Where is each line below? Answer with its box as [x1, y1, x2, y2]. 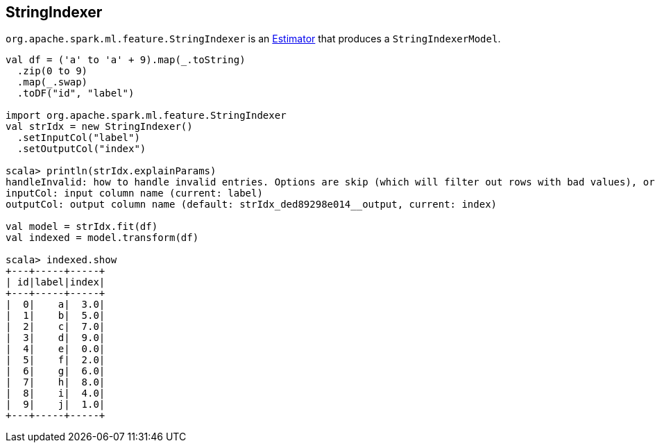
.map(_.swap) [17, 76, 88, 88]
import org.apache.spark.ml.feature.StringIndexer [6, 110, 287, 122]
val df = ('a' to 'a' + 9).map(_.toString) [6, 54, 246, 66]
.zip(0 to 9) [17, 65, 88, 77]
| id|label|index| [6, 276, 105, 288]
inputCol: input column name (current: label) [6, 188, 263, 199]
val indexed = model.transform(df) [6, 232, 199, 244]
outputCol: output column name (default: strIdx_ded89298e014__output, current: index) [6, 199, 497, 210]
